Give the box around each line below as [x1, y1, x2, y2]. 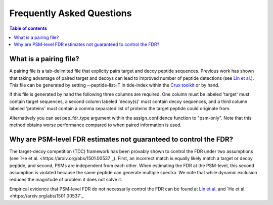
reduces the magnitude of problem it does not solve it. [9, 177, 122, 183]
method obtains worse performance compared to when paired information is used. [9, 122, 182, 128]
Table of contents [9, 25, 48, 31]
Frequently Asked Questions [9, 8, 132, 19]
